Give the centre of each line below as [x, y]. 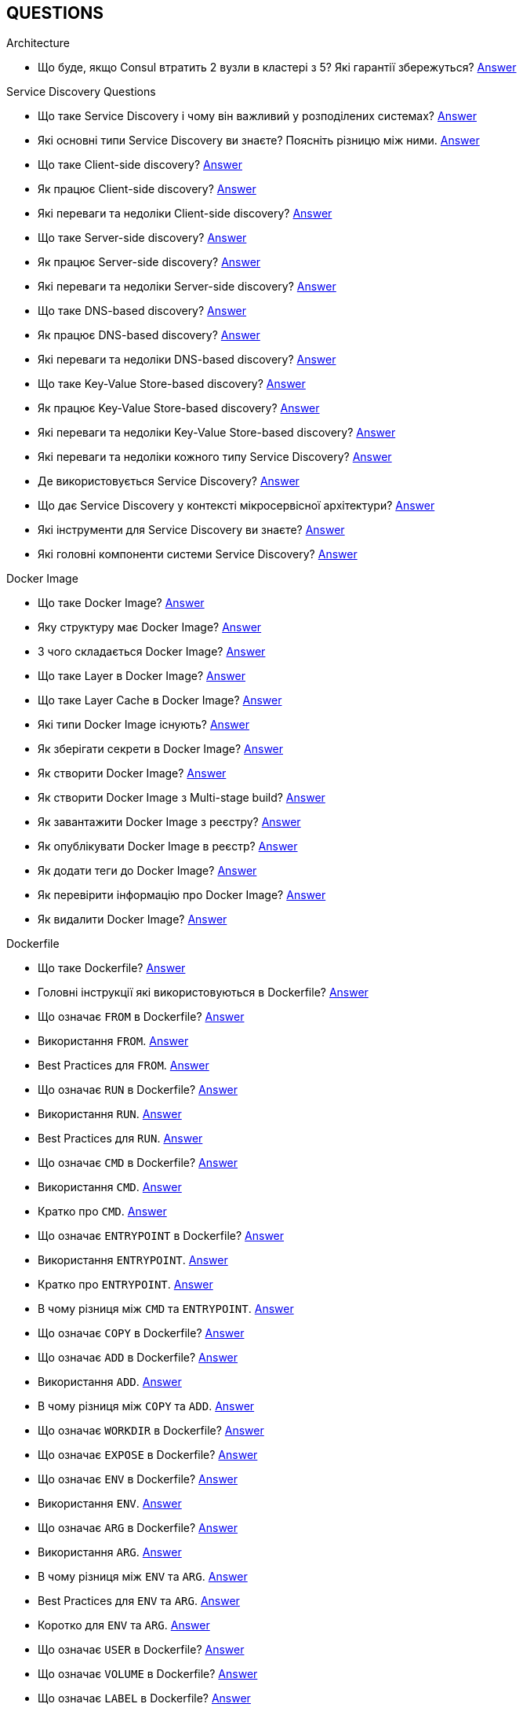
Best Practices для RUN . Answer [120, 1139]
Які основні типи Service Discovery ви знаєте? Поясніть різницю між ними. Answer [259, 141]
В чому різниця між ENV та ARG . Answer [143, 1577]
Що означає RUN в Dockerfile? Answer [138, 1090]
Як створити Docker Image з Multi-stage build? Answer [182, 798]
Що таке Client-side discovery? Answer [140, 165]
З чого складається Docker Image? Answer [152, 652]
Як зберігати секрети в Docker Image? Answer [161, 749]
